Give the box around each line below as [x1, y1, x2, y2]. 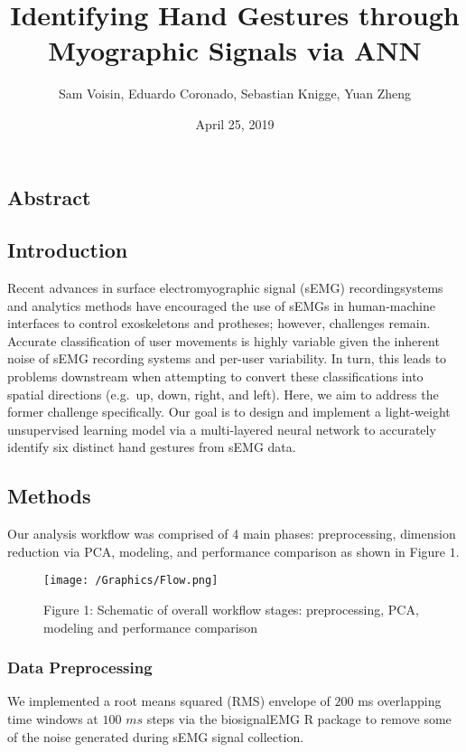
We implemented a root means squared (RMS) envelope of [7, 691, 331, 710]
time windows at [7, 710, 98, 728]
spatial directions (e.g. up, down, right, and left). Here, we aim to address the [7, 384, 439, 403]
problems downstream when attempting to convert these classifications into [7, 367, 424, 386]
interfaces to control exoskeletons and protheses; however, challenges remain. [7, 314, 431, 333]
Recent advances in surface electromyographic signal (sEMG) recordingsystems [7, 278, 443, 297]
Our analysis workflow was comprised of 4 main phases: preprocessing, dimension [7, 524, 456, 543]
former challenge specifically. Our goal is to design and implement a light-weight [7, 402, 451, 421]
